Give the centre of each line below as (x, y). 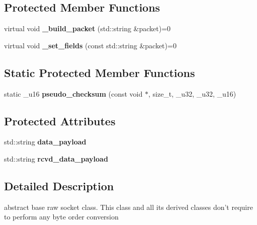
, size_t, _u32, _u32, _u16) (192, 93)
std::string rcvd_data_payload (56, 158)
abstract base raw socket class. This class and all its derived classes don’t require (128, 207)
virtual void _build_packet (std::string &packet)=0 (88, 28)
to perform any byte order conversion (61, 217)
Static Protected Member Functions (100, 72)
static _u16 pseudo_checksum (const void (73, 93)
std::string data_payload (45, 142)
